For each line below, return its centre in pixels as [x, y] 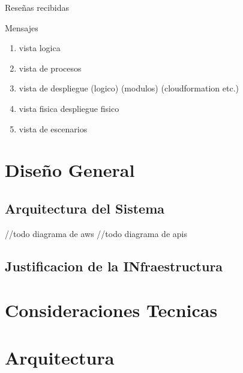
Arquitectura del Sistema [85, 208]
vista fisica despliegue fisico [69, 108]
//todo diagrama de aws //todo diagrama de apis [96, 233]
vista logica [40, 48]
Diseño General [70, 170]
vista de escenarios [53, 128]
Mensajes [22, 27]
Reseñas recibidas [37, 7]
